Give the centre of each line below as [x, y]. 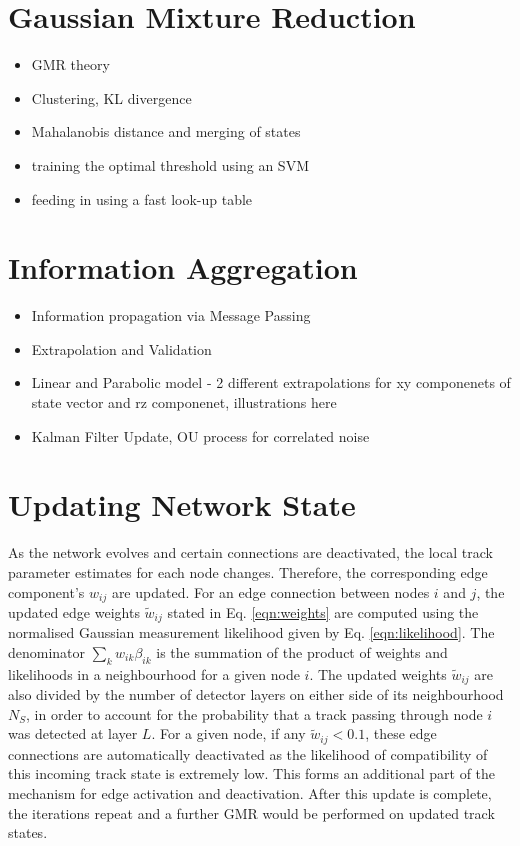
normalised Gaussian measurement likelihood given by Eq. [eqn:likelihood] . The [251, 632]
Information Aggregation [183, 267]
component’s [46, 591]
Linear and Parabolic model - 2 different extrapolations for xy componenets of [271, 382]
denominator [47, 652]
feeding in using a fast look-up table [142, 198]
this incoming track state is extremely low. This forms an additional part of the [252, 773]
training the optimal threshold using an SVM [170, 164]
